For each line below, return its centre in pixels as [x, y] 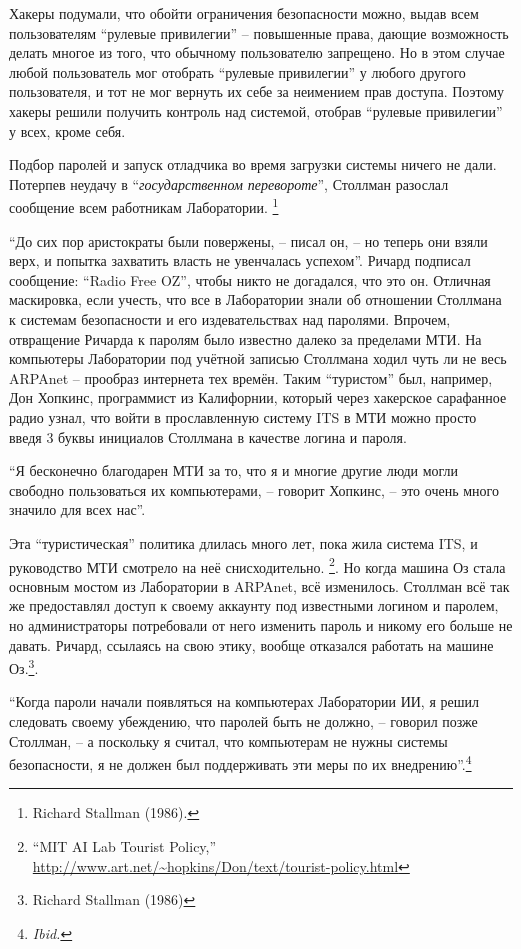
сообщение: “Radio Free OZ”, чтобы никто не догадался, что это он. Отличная [250, 279]
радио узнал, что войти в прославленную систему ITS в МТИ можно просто [243, 416]
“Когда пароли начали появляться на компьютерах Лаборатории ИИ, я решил [244, 701]
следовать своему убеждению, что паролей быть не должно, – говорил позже [243, 720]
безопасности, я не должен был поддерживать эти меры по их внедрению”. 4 [240, 762]
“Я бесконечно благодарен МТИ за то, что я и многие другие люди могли [234, 470]
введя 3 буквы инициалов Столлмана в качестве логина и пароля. [208, 436]
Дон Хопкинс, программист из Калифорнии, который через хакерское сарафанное [258, 397]
